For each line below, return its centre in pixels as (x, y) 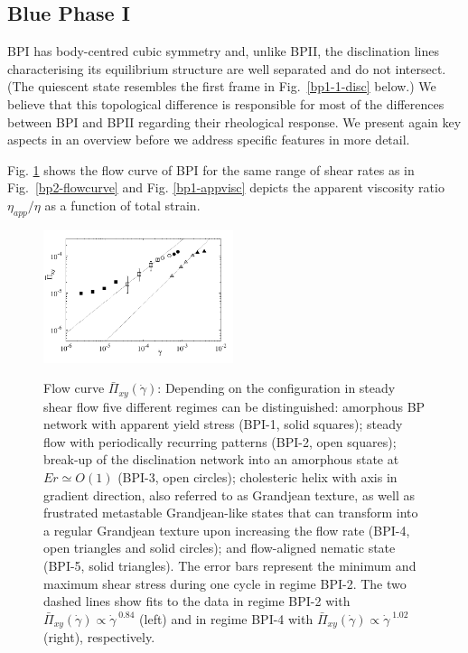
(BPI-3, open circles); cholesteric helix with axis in (257, 477)
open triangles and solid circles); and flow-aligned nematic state (220, 548)
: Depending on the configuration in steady (276, 388)
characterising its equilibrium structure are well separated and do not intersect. (227, 68)
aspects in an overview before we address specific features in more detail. (209, 140)
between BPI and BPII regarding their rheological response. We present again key (234, 121)
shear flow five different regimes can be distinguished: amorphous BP (234, 406)
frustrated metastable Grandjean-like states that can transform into (231, 513)
